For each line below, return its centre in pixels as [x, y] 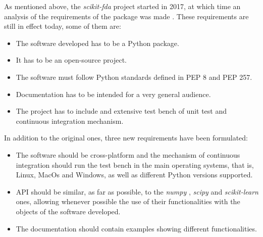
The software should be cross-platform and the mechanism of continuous [128, 154]
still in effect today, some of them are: [63, 26]
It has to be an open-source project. [71, 60]
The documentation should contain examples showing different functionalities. [136, 228]
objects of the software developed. [68, 211]
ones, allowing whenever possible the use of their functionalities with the [128, 201]
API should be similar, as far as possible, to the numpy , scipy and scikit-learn [137, 191]
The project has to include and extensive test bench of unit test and [121, 111]
